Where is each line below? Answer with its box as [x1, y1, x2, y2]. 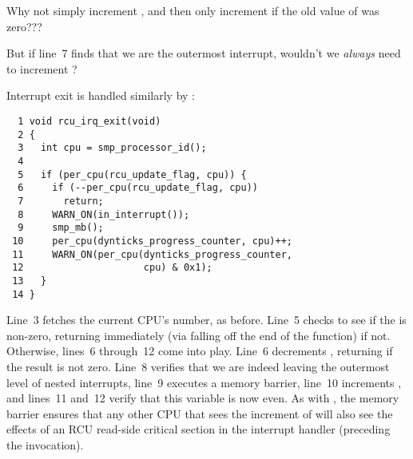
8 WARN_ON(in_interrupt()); [18, 208, 190, 220]
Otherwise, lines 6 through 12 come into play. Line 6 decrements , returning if [6, 342, 393, 359]
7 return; [18, 195, 104, 207]
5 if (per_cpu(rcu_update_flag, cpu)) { [18, 168, 247, 180]
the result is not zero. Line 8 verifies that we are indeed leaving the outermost [6, 358, 390, 374]
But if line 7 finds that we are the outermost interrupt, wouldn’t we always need [6, 45, 401, 61]
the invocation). [6, 436, 84, 453]
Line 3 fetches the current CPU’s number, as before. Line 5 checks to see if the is [6, 311, 407, 328]
